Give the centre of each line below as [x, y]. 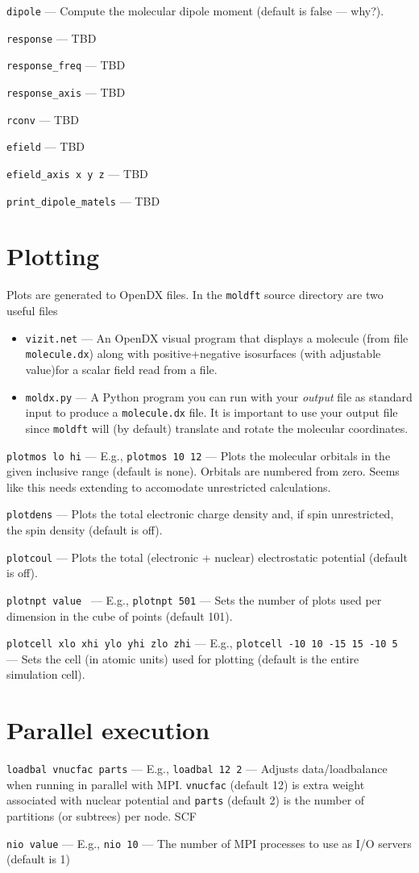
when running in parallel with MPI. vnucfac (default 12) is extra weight [186, 784]
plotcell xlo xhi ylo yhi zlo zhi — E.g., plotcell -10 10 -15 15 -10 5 [202, 643]
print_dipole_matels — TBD [83, 200]
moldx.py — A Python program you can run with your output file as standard [219, 396]
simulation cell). [46, 674]
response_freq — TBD [66, 65]
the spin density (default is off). [85, 530]
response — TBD [52, 37]
